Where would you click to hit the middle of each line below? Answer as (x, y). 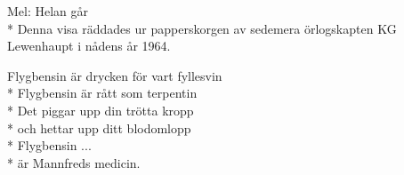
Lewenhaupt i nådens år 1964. (89, 46)
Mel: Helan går (48, 11)
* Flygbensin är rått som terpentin (102, 93)
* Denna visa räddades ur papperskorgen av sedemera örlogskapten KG (202, 28)
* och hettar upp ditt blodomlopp (99, 127)
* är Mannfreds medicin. (74, 162)
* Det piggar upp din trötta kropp (101, 110)
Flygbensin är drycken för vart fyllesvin (115, 75)
